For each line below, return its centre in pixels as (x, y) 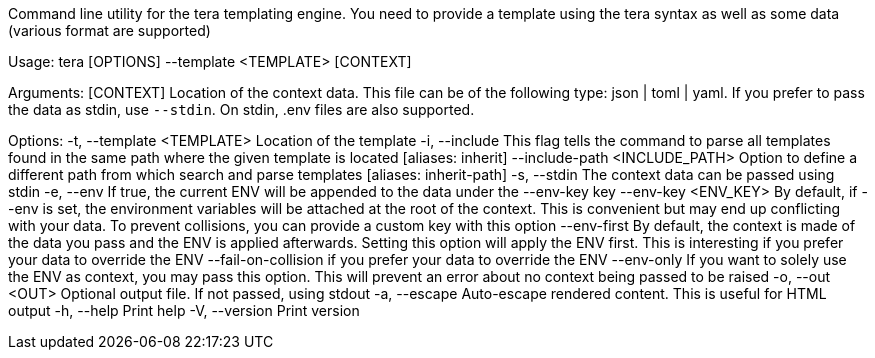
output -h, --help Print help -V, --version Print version (184, 310)
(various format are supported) (109, 30)
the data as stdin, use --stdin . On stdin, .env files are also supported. (241, 109)
